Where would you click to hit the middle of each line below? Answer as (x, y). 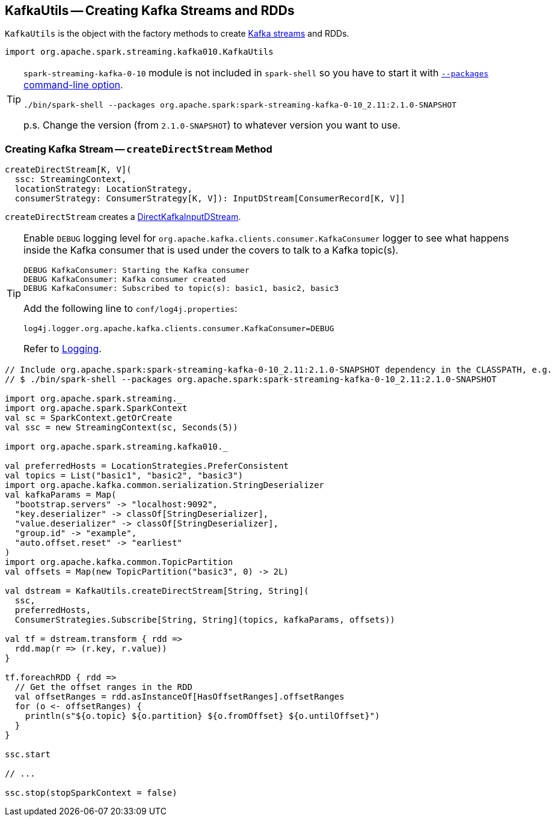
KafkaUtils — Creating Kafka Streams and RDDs (150, 11)
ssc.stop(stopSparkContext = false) (91, 793)
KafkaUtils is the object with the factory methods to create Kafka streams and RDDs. (177, 34)
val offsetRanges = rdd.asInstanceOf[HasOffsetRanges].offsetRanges (179, 697)
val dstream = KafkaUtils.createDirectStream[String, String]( (157, 591)
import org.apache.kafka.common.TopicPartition (119, 562)
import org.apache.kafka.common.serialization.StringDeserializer (165, 485)
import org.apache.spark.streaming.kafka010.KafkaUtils (139, 52)
